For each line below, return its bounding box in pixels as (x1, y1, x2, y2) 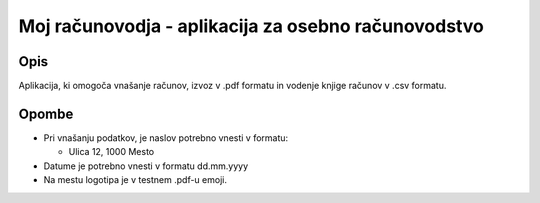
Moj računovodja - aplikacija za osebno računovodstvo (18, 15, 484, 37)
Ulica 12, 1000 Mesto (68, 146, 155, 158)
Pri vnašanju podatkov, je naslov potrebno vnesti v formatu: (43, 131, 289, 144)
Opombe (18, 105, 74, 122)
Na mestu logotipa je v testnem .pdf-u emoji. (43, 174, 227, 186)
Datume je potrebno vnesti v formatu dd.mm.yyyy (43, 160, 249, 172)
